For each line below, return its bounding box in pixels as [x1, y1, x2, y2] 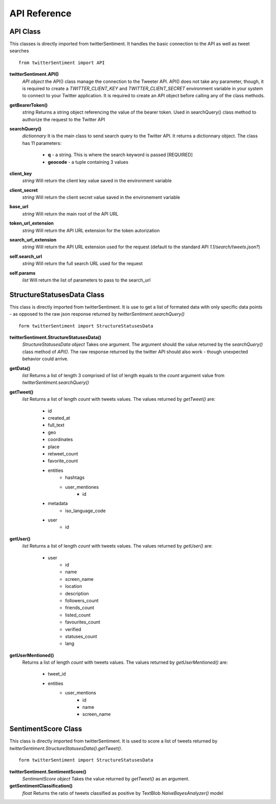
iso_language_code [65, 507, 106, 514]
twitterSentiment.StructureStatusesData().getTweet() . [9, 745, 123, 751]
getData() [9, 365, 31, 371]
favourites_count [65, 619, 101, 625]
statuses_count [65, 633, 97, 639]
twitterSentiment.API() [9, 71, 59, 77]
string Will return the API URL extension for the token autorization [22, 227, 160, 233]
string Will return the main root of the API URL [22, 210, 119, 217]
